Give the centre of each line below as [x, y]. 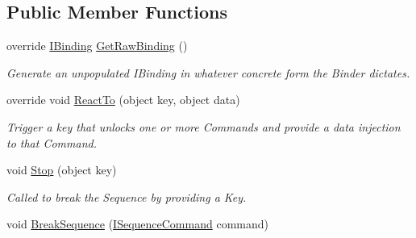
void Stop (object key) [62, 170]
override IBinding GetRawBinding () [97, 46]
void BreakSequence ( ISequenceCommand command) [137, 224]
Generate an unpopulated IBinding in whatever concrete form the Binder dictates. [208, 72]
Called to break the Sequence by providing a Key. [127, 196]
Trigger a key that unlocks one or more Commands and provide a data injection [204, 126]
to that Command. [52, 142]
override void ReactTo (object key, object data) [123, 100]
